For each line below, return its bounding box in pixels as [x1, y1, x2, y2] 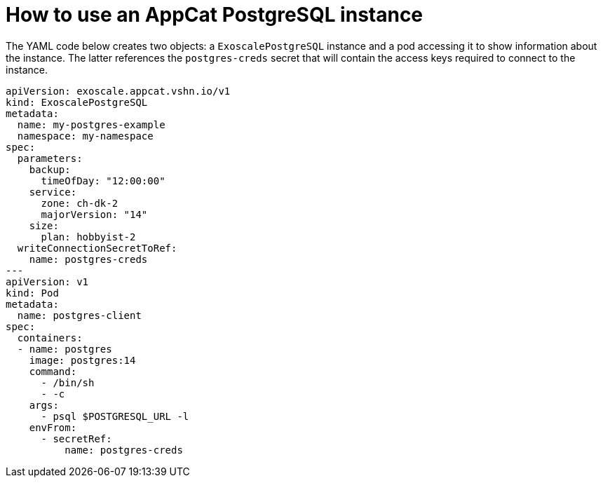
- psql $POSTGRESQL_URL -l [41, 410, 189, 422]
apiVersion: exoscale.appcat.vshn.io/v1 [6, 85, 231, 97]
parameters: [17, 152, 83, 164]
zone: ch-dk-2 [41, 197, 118, 209]
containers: [17, 332, 83, 343]
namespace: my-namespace [17, 130, 154, 142]
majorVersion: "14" [41, 208, 148, 220]
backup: [29, 163, 71, 175]
